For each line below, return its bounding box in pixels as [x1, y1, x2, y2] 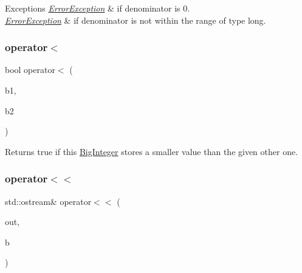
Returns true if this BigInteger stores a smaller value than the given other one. [5, 145, 298, 157]
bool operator [5, 63, 55, 76]
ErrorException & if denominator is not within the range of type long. [5, 13, 266, 26]
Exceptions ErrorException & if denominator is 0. [5, 2, 190, 14]
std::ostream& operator [5, 195, 92, 207]
